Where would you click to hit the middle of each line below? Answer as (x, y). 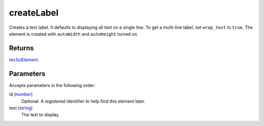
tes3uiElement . (24, 60)
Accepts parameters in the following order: (52, 85)
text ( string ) (21, 108)
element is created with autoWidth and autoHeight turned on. (74, 34)
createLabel (34, 13)
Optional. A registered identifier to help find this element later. (83, 101)
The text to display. (41, 115)
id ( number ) (21, 94)
